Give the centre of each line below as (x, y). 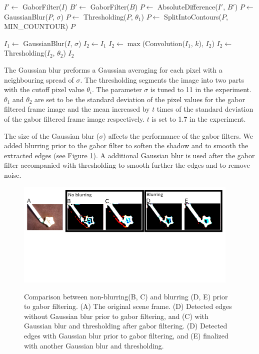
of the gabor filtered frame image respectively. (74, 118)
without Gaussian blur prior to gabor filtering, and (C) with (116, 316)
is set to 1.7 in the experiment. (199, 118)
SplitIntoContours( (193, 16)
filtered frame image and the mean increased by (77, 109)
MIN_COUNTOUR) (36, 26)
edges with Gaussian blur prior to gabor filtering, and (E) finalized (126, 336)
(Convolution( (163, 43)
